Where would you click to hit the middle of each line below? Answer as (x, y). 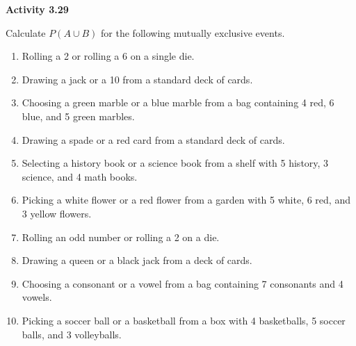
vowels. (37, 297)
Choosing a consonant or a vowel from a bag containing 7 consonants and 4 (183, 283)
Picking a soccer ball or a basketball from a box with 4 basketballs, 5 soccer (184, 320)
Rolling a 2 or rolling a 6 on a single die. (108, 56)
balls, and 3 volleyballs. (72, 334)
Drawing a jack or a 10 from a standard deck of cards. (137, 79)
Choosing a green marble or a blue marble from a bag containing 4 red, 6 (178, 102)
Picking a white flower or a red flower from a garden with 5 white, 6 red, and (186, 200)
